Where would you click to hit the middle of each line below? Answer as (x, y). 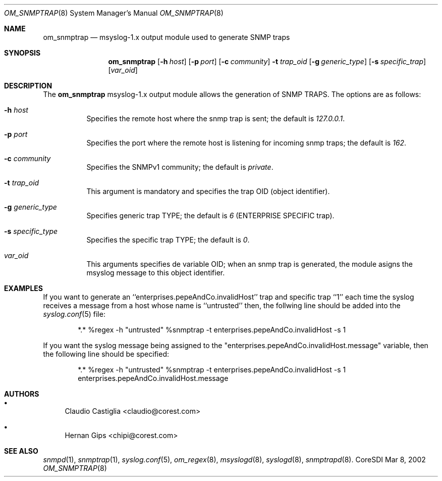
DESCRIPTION (28, 86)
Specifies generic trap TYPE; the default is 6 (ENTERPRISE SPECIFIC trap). (210, 215)
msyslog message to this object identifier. (156, 273)
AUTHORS (22, 394)
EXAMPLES (23, 288)
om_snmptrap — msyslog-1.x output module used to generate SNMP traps (167, 37)
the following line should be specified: (106, 354)
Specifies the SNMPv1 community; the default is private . (180, 167)
